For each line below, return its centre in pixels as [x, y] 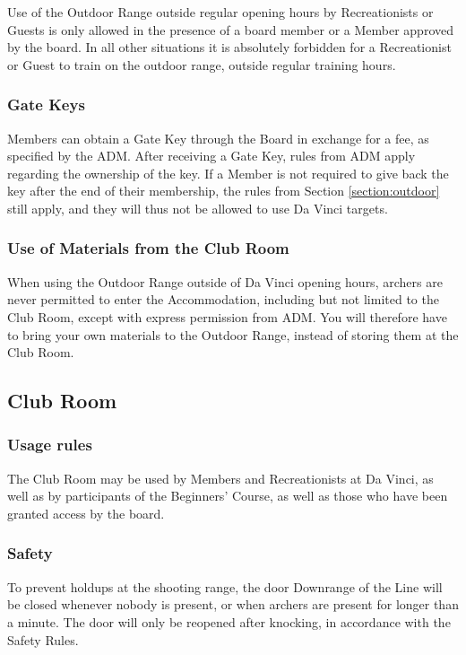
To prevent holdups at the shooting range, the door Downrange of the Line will [225, 586]
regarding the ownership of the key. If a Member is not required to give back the [228, 173]
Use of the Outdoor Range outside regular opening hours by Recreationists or [220, 12]
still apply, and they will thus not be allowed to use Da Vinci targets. [198, 208]
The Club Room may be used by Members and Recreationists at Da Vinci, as [220, 478]
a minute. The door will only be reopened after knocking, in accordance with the [229, 621]
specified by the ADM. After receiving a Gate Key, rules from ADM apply [211, 156]
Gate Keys [46, 105]
